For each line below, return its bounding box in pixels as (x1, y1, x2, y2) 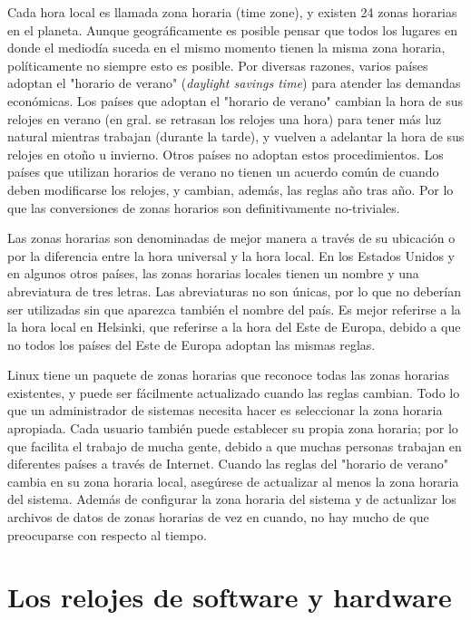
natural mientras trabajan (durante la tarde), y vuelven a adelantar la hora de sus (7, 127, 465, 146)
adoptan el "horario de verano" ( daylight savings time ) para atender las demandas (7, 73, 461, 92)
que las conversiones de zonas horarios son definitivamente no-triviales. (7, 198, 400, 217)
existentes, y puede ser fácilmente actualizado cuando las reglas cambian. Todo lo (7, 383, 460, 402)
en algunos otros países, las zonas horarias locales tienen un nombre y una (7, 264, 419, 283)
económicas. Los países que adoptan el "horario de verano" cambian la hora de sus (7, 91, 464, 110)
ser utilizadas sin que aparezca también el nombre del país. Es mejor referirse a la (7, 299, 461, 318)
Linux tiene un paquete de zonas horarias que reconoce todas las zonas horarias (7, 365, 449, 384)
